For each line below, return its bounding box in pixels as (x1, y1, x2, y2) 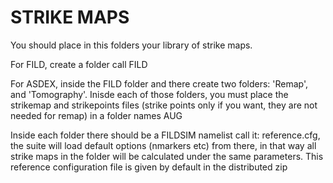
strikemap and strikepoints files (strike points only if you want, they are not (10, 99, 318, 111)
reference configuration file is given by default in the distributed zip (10, 161, 288, 173)
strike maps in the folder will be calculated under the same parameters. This (10, 150, 324, 162)
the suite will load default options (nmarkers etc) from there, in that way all (10, 139, 317, 151)
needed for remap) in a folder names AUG (10, 109, 183, 121)
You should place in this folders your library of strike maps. (10, 39, 253, 51)
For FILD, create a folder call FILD (10, 58, 148, 70)
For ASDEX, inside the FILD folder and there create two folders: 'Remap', (10, 77, 309, 90)
